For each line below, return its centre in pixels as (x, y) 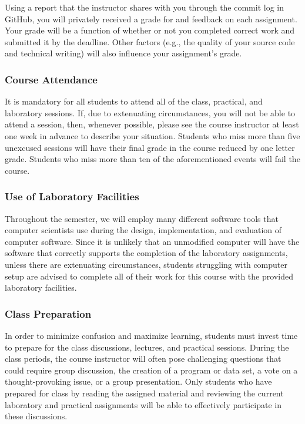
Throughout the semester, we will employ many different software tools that (142, 218)
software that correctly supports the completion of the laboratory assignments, (146, 253)
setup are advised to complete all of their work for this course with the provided (149, 276)
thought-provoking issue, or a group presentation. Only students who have (138, 381)
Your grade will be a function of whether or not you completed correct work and (150, 30)
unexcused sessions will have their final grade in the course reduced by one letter (150, 147)
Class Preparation (48, 313)
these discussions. (36, 416)
